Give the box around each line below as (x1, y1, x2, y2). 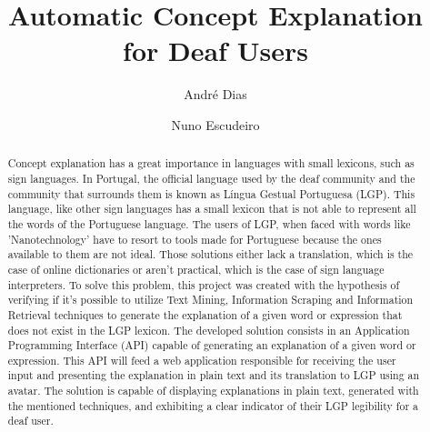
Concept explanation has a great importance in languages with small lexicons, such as (7, 156, 415, 171)
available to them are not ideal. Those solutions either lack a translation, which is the (7, 246, 414, 262)
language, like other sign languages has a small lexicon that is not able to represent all (7, 201, 416, 216)
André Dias (184, 85, 247, 104)
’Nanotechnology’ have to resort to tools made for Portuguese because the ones (7, 231, 382, 246)
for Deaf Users (123, 32, 308, 69)
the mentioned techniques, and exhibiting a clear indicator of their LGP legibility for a (7, 397, 418, 413)
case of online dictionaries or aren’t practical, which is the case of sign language (7, 261, 385, 276)
